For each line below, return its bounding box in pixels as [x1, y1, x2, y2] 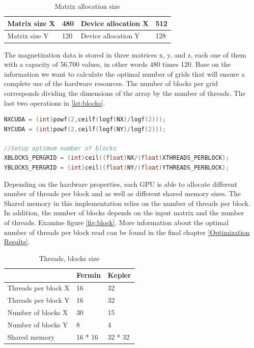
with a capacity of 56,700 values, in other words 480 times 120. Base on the [4, 59, 231, 69]
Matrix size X [7, 18, 56, 28]
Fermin [76, 270, 101, 280]
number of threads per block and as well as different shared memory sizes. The [4, 188, 241, 199]
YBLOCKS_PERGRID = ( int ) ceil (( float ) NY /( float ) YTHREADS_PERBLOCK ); [4, 164, 229, 172]
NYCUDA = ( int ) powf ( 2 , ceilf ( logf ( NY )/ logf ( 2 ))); [4, 125, 166, 133]
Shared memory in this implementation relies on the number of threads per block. [4, 198, 251, 208]
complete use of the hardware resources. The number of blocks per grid [4, 78, 218, 88]
